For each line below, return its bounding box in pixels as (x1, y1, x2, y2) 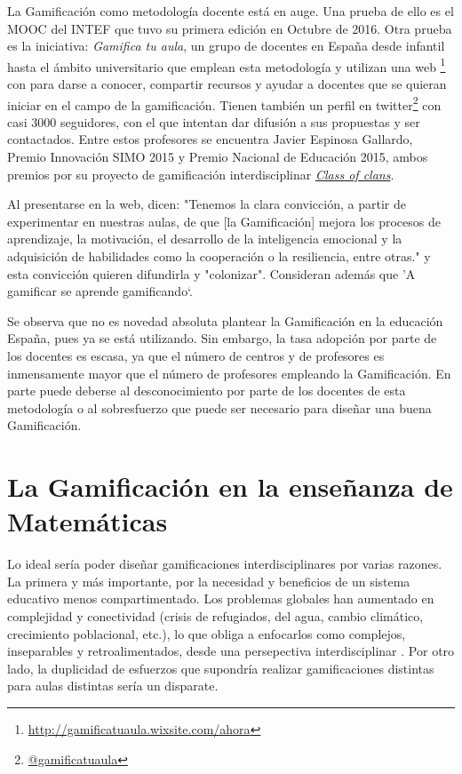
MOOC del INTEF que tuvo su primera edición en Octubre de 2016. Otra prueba (7, 19, 452, 37)
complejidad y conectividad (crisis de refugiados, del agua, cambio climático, (7, 607, 424, 626)
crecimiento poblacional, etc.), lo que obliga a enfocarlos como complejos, (7, 624, 406, 642)
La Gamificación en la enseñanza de (7, 468, 453, 505)
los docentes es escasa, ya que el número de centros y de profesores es (7, 347, 385, 364)
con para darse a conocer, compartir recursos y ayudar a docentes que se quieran (7, 75, 447, 93)
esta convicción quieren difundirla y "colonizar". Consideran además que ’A (7, 264, 416, 283)
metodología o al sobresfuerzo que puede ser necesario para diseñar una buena (7, 398, 432, 417)
